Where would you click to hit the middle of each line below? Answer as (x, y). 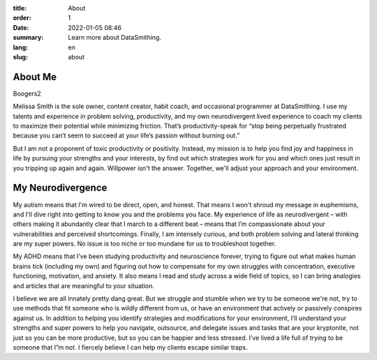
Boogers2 (27, 93)
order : (22, 18)
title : (20, 8)
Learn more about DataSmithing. (115, 38)
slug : (20, 57)
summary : (28, 38)
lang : (21, 47)
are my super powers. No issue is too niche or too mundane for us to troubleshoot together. (145, 243)
